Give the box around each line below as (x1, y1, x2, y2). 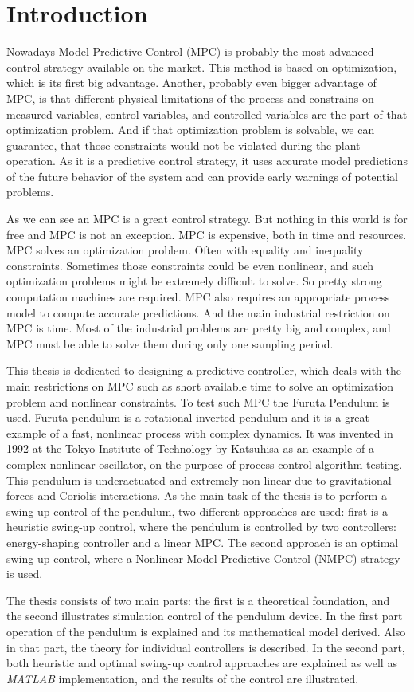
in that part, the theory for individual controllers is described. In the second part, (6, 639, 405, 655)
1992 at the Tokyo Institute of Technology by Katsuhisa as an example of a (6, 440, 374, 457)
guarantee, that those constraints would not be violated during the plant (6, 136, 361, 153)
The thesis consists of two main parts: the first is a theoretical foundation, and (6, 592, 390, 608)
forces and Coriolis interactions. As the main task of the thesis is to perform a (6, 487, 387, 504)
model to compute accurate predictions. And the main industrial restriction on (6, 304, 390, 320)
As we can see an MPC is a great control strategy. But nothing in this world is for (6, 210, 408, 227)
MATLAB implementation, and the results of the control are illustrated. (6, 670, 359, 686)
